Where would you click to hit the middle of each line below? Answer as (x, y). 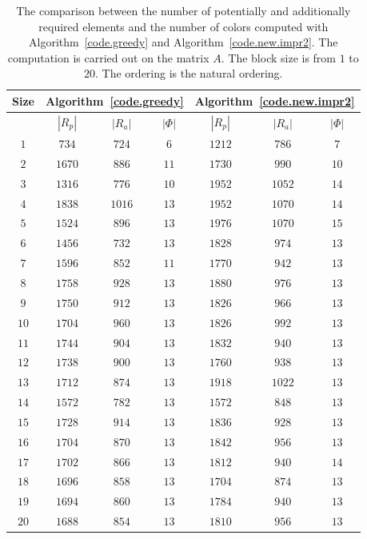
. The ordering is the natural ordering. (189, 73)
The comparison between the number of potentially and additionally (183, 10)
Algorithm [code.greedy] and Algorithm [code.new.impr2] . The (183, 42)
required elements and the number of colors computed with (183, 26)
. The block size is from (279, 57)
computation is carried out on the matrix (108, 57)
